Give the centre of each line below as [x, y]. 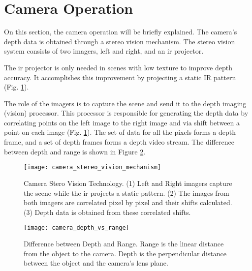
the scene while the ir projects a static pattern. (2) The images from [126, 193]
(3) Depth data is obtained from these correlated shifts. [107, 212]
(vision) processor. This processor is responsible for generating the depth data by [126, 113]
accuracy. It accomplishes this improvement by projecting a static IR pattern [120, 77]
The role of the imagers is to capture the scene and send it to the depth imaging [125, 103]
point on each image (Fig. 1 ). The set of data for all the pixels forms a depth [120, 132]
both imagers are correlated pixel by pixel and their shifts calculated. [128, 202]
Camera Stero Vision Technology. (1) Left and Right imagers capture [128, 183]
